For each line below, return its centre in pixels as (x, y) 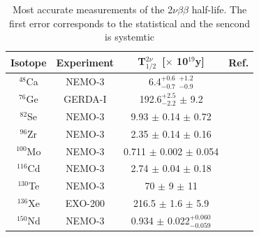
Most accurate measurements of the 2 (92, 9)
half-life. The (219, 9)
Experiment (85, 62)
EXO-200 (85, 203)
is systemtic (130, 37)
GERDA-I (85, 99)
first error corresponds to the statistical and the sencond (129, 23)
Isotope (29, 62)
